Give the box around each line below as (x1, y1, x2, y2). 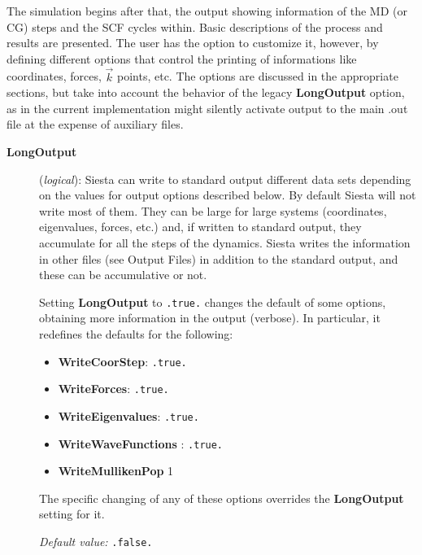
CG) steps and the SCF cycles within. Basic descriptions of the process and (7, 18, 383, 35)
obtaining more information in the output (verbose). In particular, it (39, 309, 381, 326)
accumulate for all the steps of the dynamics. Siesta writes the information (39, 234, 411, 251)
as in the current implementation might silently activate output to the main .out (7, 99, 408, 116)
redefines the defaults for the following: (39, 325, 233, 342)
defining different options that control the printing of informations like (7, 50, 357, 67)
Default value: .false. (39, 532, 153, 549)
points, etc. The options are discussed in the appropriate (117, 68, 398, 85)
